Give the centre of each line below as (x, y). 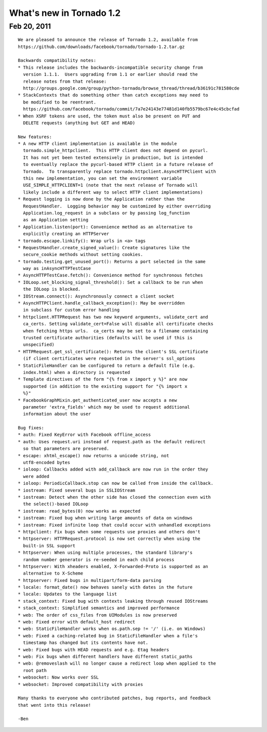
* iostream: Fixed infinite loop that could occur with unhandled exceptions (114, 525)
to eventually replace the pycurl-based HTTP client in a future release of (118, 164)
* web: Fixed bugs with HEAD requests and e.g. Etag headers (93, 650)
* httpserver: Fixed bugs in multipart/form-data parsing (90, 580)
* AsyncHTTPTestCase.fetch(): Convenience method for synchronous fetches (111, 275)
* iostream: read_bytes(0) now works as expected (79, 511)
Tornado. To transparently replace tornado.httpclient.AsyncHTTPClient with (119, 171)
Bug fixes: (31, 428)
